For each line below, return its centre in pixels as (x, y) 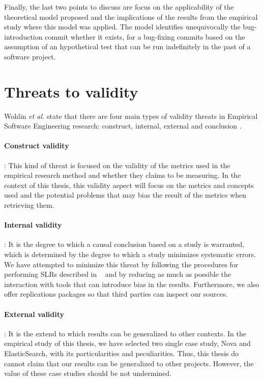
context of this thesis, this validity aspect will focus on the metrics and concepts (129, 185)
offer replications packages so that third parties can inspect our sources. (116, 294)
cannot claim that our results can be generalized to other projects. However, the (129, 363)
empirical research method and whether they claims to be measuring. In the (123, 175)
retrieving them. (29, 205)
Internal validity (33, 225)
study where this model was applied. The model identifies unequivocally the (122, 27)
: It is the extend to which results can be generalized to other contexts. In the (125, 333)
